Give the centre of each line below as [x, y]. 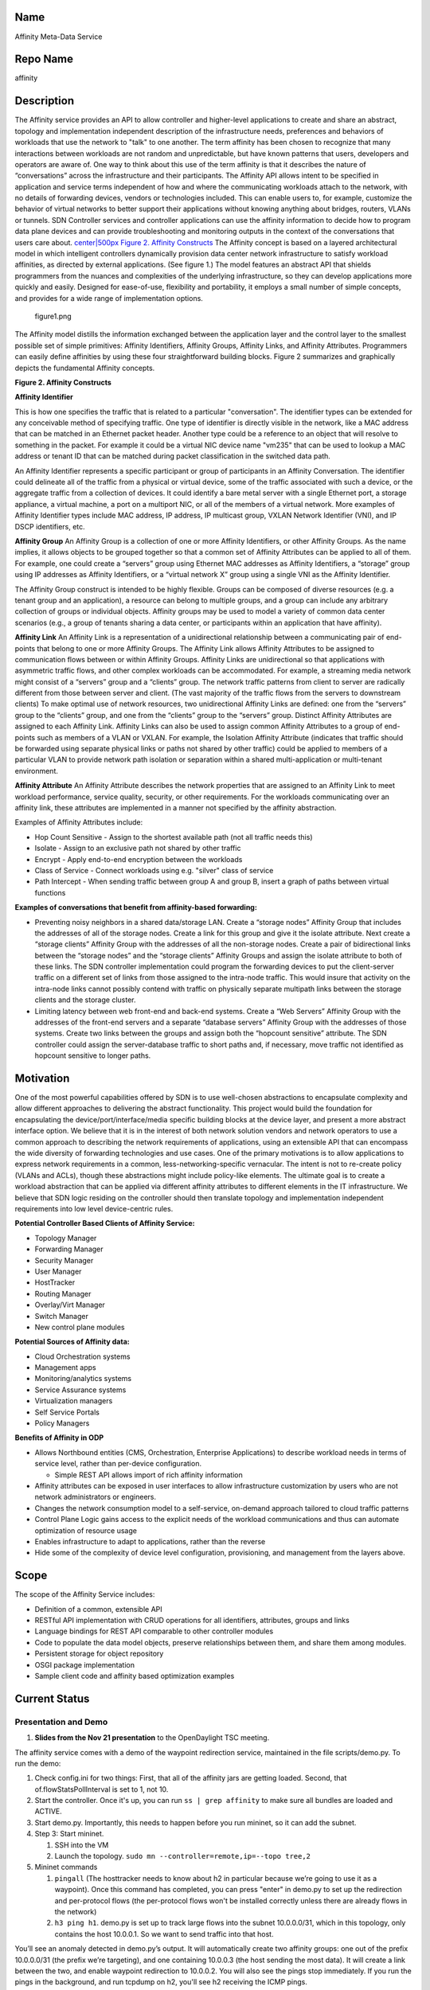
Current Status [52, 1698]
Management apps [65, 1368]
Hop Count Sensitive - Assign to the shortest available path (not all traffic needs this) [174, 837]
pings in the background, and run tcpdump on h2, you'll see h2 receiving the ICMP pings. [161, 1982]
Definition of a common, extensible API [98, 1609]
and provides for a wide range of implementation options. [109, 298]
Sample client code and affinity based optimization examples [135, 1676]
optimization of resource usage [86, 1530]
